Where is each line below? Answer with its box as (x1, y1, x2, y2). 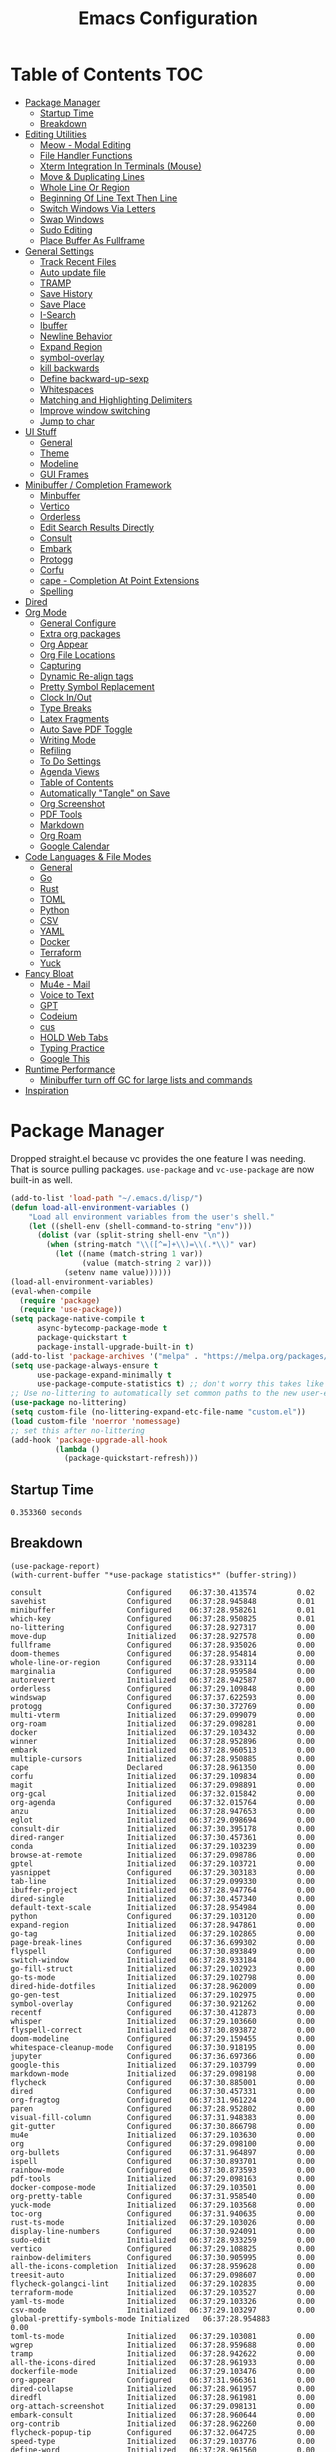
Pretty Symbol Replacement (39, 680, 155, 692)
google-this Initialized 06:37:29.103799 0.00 (10, 2060, 315, 2070)
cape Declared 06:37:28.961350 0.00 (10, 1762, 315, 1772)
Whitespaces (39, 383, 95, 395)
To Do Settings (39, 755, 102, 767)
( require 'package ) (19, 1295, 101, 1306)
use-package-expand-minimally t (36, 1370, 172, 1380)
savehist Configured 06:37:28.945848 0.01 (10, 1596, 315, 1606)
